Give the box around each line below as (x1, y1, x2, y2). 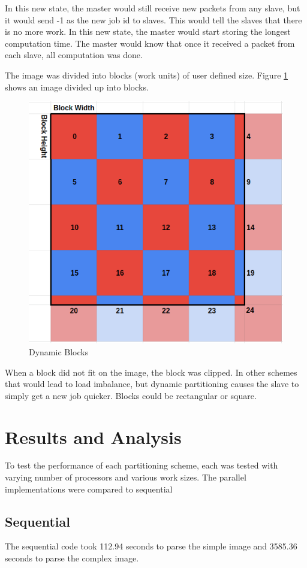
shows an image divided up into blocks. (5, 80, 149, 93)
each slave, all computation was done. (5, 49, 143, 61)
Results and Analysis (5, 424, 182, 449)
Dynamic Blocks (29, 345, 89, 358)
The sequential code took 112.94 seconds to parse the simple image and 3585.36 (5, 540, 297, 552)
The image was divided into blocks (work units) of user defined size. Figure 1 (5, 68, 288, 81)
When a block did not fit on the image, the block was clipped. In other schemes (5, 365, 297, 378)
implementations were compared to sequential (5, 482, 173, 495)
